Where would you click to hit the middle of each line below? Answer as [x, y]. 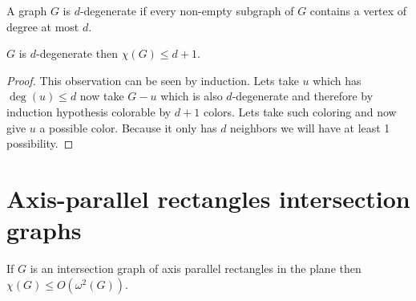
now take [102, 96]
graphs [44, 230]
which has [337, 80]
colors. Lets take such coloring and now [300, 111]
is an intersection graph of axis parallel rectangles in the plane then [196, 268]
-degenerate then [77, 53]
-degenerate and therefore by [303, 96]
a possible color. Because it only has [128, 127]
